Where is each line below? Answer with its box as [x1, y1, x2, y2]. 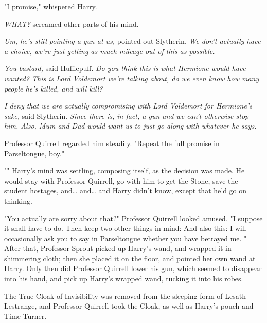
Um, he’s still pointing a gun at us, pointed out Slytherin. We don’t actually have [4, 35, 261, 46]
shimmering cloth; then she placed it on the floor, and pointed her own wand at [4, 253, 256, 263]
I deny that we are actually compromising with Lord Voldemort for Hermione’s [4, 100, 252, 111]
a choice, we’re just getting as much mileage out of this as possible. [4, 45, 215, 56]
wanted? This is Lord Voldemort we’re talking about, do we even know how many [4, 73, 259, 83]
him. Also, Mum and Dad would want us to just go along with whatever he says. [4, 120, 257, 131]
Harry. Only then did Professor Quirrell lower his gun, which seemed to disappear [4, 263, 262, 274]
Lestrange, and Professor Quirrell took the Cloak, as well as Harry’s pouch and [4, 300, 254, 311]
